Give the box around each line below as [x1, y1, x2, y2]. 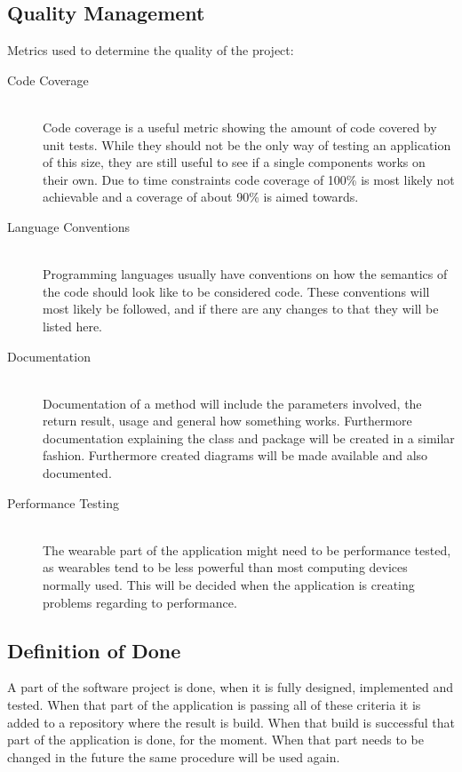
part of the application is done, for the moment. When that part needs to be [7, 730, 424, 749]
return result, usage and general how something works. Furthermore [43, 411, 412, 430]
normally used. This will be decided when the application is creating [43, 576, 415, 594]
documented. [43, 464, 112, 482]
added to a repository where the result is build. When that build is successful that [7, 712, 455, 731]
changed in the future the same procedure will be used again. [7, 747, 340, 766]
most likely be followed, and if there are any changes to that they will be [43, 299, 439, 318]
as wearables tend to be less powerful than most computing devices [43, 558, 408, 577]
